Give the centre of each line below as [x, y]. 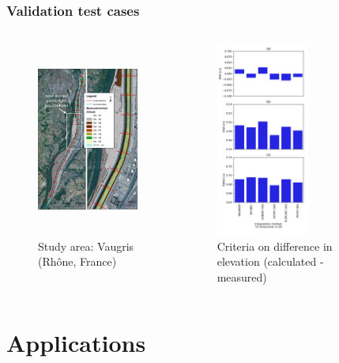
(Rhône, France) [77, 261]
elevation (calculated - [270, 261]
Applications [76, 342]
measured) [242, 276]
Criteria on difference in [275, 246]
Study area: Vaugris [86, 246]
